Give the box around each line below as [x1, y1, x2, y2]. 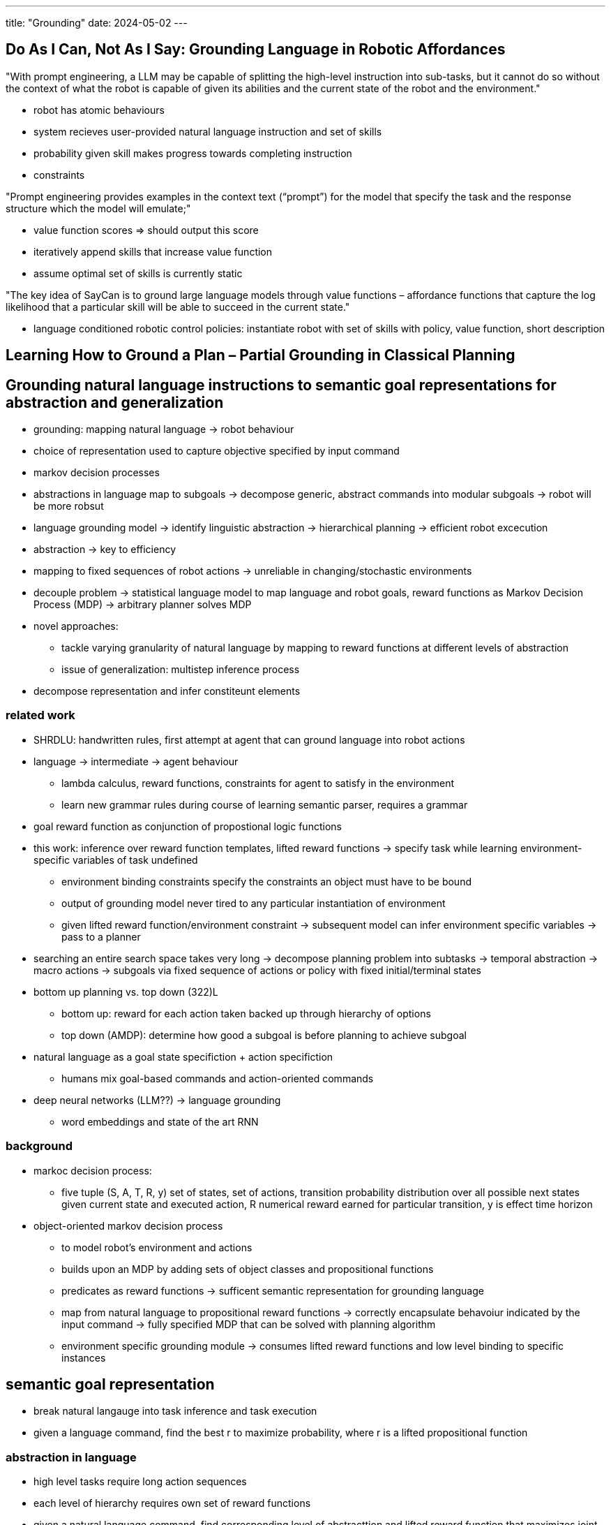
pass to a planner [61, 930, 141, 943]
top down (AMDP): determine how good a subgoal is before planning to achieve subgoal [61, 1029, 467, 1041]
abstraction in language [6, 1450, 137, 1464]
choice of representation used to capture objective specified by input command [33, 445, 400, 457]
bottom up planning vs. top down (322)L [33, 985, 218, 998]
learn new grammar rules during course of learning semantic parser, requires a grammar [61, 798, 468, 811]
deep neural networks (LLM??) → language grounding [33, 1093, 281, 1106]
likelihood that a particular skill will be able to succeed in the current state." [6, 300, 350, 313]
